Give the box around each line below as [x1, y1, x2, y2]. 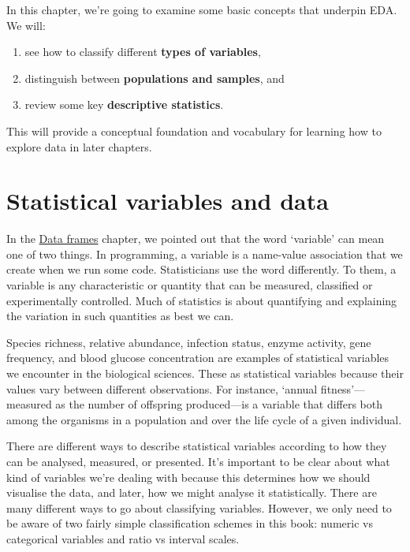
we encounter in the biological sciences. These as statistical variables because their [6, 365, 404, 382]
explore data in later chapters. [6, 138, 152, 155]
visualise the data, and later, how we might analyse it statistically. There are [6, 484, 377, 501]
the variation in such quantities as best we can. [6, 308, 234, 324]
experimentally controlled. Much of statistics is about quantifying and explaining [6, 292, 397, 308]
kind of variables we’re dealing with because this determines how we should [6, 468, 371, 485]
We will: [6, 17, 46, 33]
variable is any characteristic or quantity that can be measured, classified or [6, 277, 373, 293]
